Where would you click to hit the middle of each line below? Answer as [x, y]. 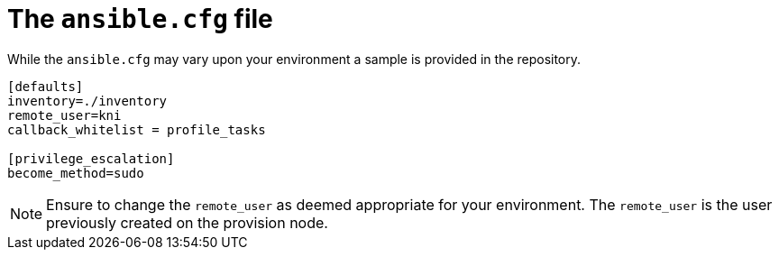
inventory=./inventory [87, 101]
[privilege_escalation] [91, 158]
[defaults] [46, 86]
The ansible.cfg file [140, 19]
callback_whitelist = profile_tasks [137, 129]
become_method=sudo [76, 173]
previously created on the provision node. [187, 222]
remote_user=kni [64, 115]
